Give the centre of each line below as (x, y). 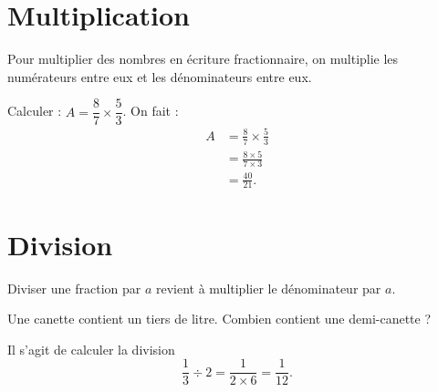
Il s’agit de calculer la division (91, 349)
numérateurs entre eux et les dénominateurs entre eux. (160, 76)
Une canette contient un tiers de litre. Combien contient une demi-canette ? (219, 319)
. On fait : (151, 111)
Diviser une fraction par (74, 288)
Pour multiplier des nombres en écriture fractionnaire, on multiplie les (203, 59)
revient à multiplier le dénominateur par (268, 288)
